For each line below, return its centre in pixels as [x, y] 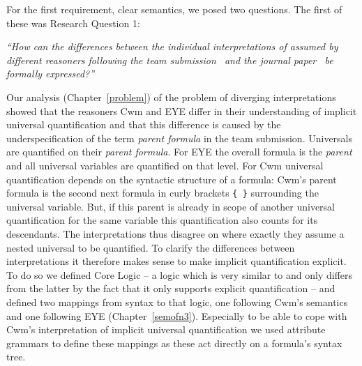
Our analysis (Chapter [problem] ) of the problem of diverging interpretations [171, 97]
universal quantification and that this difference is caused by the [144, 124]
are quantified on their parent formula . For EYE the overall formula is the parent [179, 152]
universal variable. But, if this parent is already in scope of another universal [171, 206]
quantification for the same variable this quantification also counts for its [162, 220]
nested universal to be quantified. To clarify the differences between [151, 247]
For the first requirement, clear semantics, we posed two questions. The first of [174, 9]
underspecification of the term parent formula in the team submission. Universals [180, 138]
